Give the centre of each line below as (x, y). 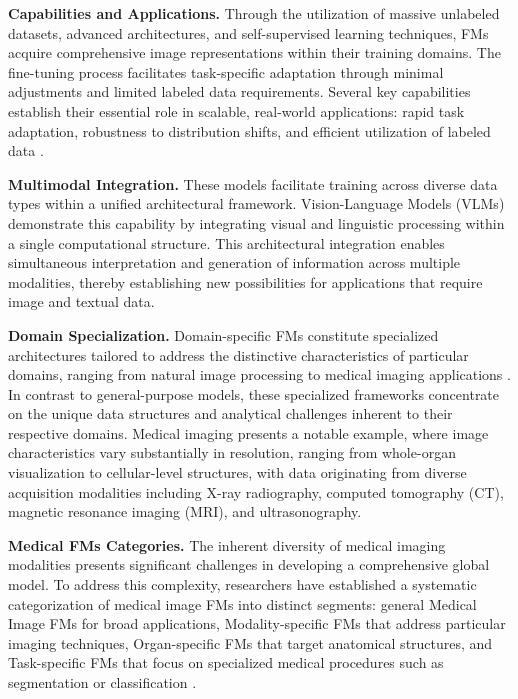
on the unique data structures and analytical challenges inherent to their (230, 413)
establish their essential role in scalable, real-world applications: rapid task (236, 110)
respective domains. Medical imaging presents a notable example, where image (248, 432)
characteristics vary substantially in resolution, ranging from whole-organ (232, 452)
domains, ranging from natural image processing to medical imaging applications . (259, 374)
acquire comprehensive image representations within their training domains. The (254, 52)
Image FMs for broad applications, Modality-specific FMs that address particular (257, 623)
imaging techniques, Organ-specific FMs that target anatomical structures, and (250, 642)
